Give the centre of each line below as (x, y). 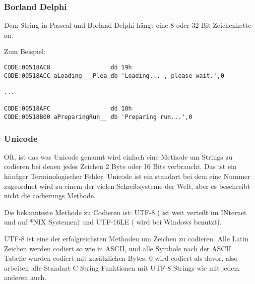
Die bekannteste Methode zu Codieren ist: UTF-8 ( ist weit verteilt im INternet (126, 212)
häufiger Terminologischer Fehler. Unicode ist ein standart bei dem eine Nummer (127, 176)
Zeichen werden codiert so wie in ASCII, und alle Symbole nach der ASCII (118, 248)
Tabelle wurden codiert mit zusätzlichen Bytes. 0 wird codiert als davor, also (121, 258)
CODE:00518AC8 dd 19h (68, 67)
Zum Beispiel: (25, 51)
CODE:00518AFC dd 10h (68, 109)
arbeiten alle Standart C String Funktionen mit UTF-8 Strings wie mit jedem (122, 267)
